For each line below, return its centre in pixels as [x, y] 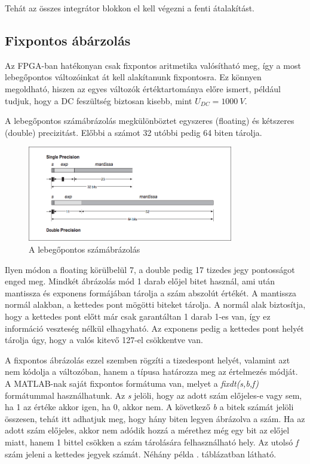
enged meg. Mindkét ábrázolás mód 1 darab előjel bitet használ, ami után [140, 281]
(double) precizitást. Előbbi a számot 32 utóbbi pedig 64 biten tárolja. [133, 132]
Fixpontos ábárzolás [68, 40]
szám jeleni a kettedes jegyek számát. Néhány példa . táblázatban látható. [141, 454]
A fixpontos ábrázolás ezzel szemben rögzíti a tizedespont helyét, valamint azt [148, 360]
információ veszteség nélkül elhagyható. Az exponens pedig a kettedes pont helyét [154, 328]
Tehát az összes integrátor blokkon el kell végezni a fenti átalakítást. [130, 8]
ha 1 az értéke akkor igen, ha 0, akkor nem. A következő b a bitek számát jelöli [149, 407]
